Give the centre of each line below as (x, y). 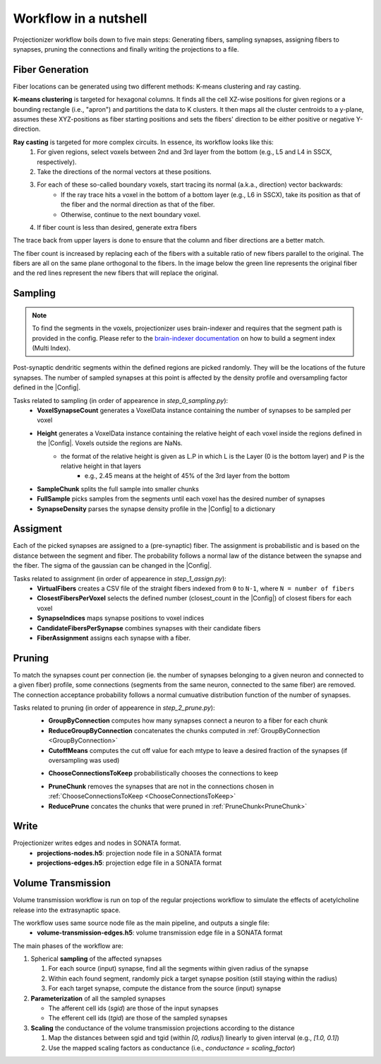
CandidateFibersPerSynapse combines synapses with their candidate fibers (149, 628)
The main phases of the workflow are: (68, 946)
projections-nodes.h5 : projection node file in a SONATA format (129, 853)
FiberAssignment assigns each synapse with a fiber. (114, 638)
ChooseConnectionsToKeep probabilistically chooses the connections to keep (163, 773)
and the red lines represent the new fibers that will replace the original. (116, 273)
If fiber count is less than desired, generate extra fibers (117, 227)
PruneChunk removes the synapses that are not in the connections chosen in (161, 786)
